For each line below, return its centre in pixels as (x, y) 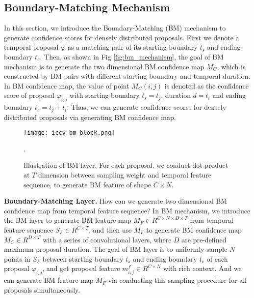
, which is (231, 66)
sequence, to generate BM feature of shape (88, 184)
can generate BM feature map (49, 280)
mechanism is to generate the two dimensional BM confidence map (104, 66)
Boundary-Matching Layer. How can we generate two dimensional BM (116, 201)
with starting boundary (104, 95)
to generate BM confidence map (194, 230)
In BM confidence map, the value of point (67, 85)
